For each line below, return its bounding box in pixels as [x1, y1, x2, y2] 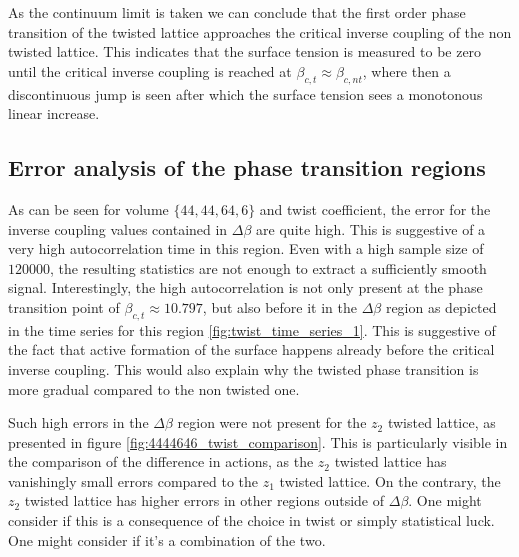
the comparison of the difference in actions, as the [8, 451, 314, 472]
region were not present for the [177, 412, 367, 433]
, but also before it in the [202, 296, 357, 317]
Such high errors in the [8, 412, 149, 433]
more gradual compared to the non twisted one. [8, 378, 300, 399]
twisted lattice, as [387, 412, 496, 433]
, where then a [362, 60, 451, 81]
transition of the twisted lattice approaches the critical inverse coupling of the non [8, 21, 512, 42]
